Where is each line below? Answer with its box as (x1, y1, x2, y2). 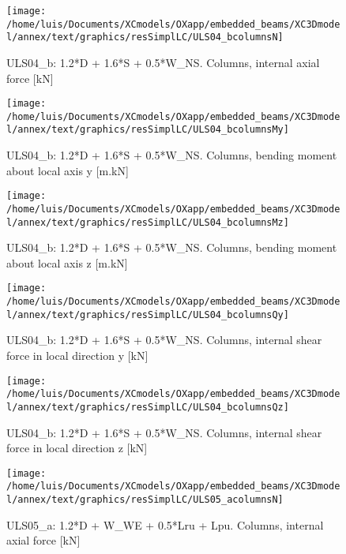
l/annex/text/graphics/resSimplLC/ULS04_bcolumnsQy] (6, 309, 289, 320)
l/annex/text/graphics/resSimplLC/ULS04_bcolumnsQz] (6, 401, 289, 413)
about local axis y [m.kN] (6, 162, 129, 178)
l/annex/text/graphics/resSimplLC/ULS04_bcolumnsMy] (6, 124, 289, 136)
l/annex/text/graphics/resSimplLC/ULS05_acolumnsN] (6, 494, 284, 506)
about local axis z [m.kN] (6, 254, 128, 271)
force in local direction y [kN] (6, 347, 149, 364)
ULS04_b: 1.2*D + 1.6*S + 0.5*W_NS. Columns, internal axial (6, 54, 320, 70)
